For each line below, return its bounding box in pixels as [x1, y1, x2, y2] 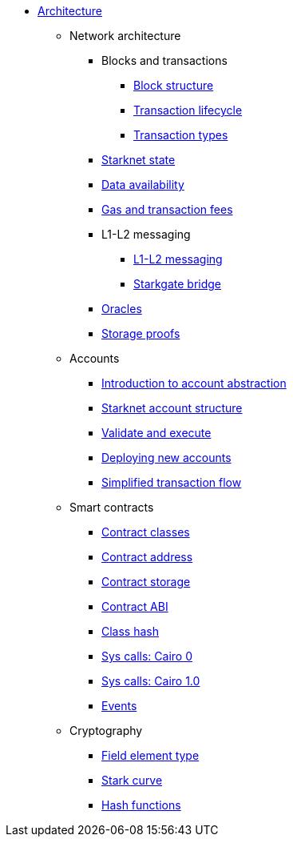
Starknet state [101, 153, 176, 167]
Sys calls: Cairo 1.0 [101, 674, 200, 688]
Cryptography [69, 724, 143, 737]
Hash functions [101, 798, 181, 812]
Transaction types [133, 128, 228, 142]
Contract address [101, 550, 193, 564]
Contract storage [101, 575, 191, 588]
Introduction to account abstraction [101, 376, 287, 390]
